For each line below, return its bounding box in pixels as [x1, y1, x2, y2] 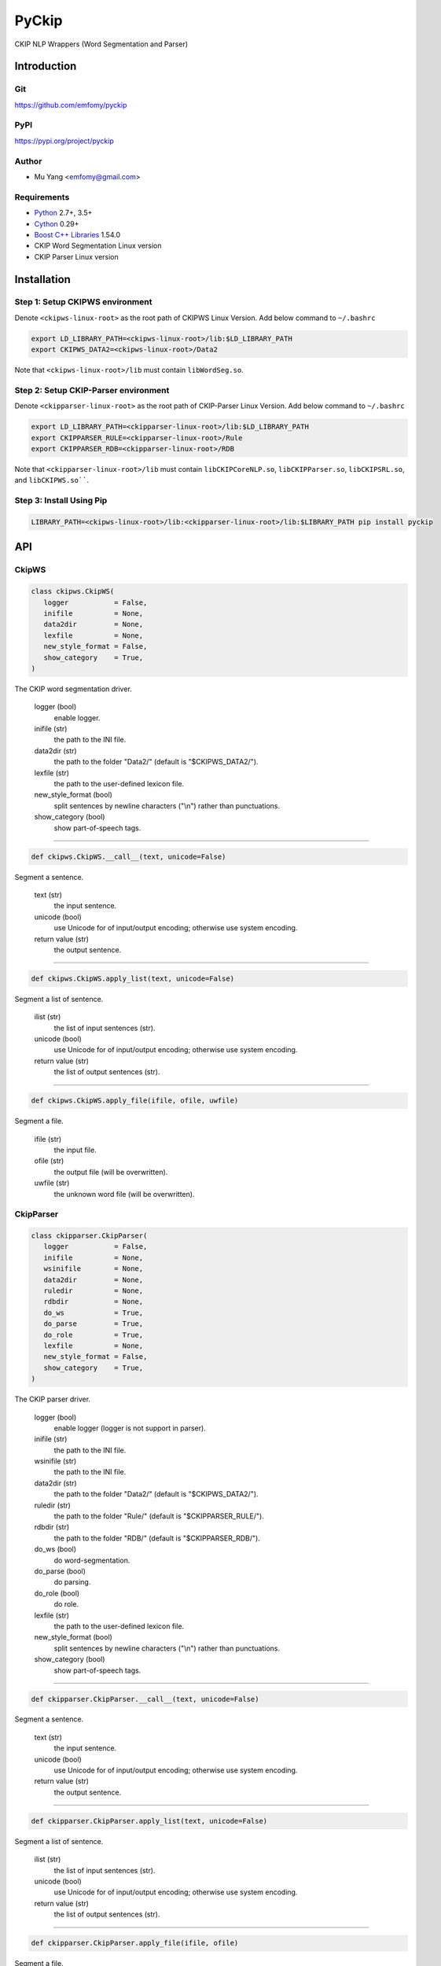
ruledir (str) [34, 1500, 71, 1510]
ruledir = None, [43, 1287, 144, 1295]
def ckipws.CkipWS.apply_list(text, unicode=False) [31, 974, 235, 983]
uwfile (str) [34, 1178, 70, 1187]
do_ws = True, [43, 1308, 144, 1317]
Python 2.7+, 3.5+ [34, 208, 93, 218]
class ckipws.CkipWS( [31, 587, 115, 596]
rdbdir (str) [34, 1522, 70, 1532]
